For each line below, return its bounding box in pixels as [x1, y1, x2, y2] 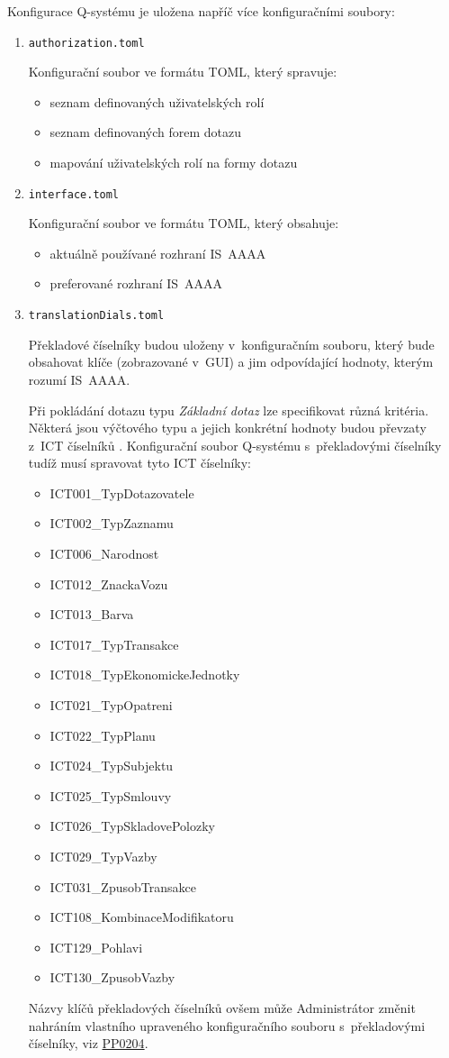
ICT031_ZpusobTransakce [49, 877, 196, 896]
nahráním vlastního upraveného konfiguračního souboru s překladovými [28, 1016, 426, 1035]
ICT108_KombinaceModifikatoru [49, 908, 234, 926]
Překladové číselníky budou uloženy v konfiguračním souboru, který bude [28, 334, 435, 353]
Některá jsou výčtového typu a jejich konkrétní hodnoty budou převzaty [28, 418, 427, 437]
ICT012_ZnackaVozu [49, 574, 168, 593]
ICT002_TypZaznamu [49, 514, 174, 533]
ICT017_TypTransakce [49, 634, 179, 653]
